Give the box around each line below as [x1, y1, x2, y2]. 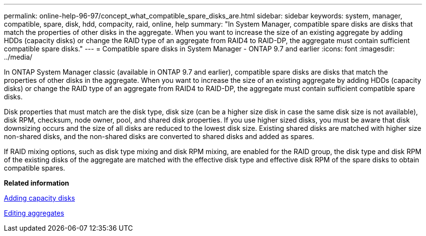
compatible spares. [4, 164, 65, 172]
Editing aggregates [4, 209, 64, 217]
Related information [4, 179, 70, 187]
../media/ [4, 53, 33, 61]
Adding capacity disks [4, 194, 75, 202]
